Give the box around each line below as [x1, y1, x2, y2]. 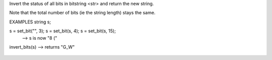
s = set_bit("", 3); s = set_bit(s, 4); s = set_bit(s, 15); [9, 28, 116, 34]
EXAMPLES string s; [9, 19, 51, 25]
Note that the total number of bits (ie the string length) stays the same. [9, 10, 156, 16]
